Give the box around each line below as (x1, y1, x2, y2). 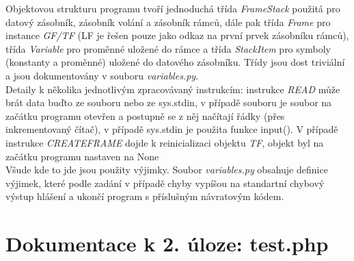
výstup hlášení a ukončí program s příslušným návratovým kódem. (5, 189, 284, 203)
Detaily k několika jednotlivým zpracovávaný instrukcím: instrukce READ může (5, 82, 340, 96)
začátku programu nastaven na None (5, 149, 159, 163)
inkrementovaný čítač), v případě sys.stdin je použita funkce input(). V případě (5, 122, 338, 136)
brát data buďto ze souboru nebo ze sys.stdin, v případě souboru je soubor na (5, 95, 332, 110)
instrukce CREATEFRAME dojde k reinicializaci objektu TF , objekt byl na (5, 135, 324, 149)
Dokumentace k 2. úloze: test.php (5, 229, 329, 258)
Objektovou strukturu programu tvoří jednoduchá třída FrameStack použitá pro (5, 1, 340, 15)
